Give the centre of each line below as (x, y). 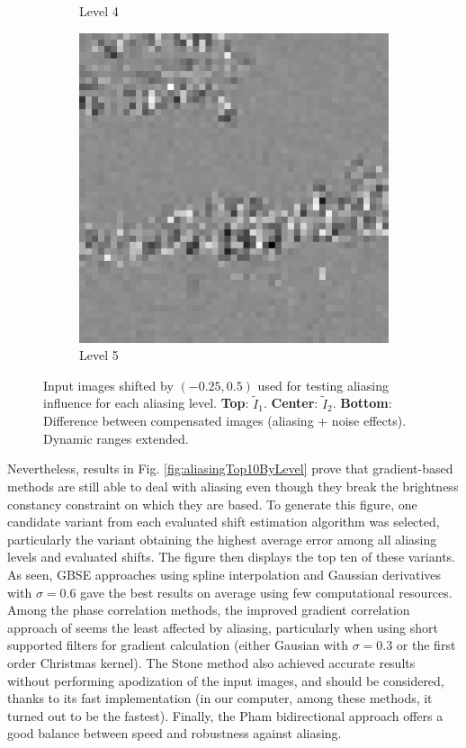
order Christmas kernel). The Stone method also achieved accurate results (211, 662)
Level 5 (99, 355)
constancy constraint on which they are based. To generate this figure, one (212, 504)
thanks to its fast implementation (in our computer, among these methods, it (220, 698)
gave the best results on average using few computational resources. (266, 592)
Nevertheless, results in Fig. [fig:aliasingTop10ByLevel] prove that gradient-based (230, 469)
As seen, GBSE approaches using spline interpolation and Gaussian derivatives (224, 574)
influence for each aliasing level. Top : (146, 403)
